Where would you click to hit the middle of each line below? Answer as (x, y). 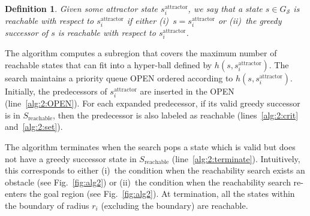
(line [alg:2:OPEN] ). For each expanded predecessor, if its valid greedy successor (153, 103)
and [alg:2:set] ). (34, 127)
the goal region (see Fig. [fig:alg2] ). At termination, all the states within (162, 194)
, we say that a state (225, 8)
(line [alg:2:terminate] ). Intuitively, (236, 158)
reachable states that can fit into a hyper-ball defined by (109, 65)
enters (16, 194)
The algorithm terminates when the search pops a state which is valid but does (150, 147)
